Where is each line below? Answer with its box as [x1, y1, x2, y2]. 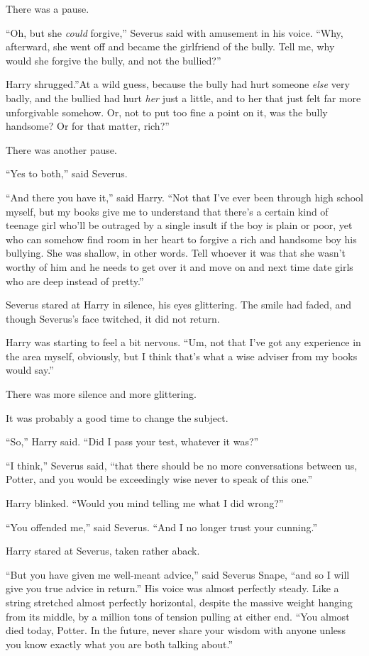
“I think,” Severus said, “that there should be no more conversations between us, [6, 457, 358, 472]
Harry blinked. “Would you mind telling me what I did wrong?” [6, 496, 284, 511]
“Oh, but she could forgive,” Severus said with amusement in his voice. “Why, [6, 25, 343, 40]
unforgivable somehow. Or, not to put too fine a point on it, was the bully [6, 104, 328, 119]
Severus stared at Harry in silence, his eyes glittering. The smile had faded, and [6, 297, 352, 312]
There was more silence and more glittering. [6, 387, 197, 401]
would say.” [6, 362, 54, 377]
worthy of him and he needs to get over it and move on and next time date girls [6, 259, 353, 274]
